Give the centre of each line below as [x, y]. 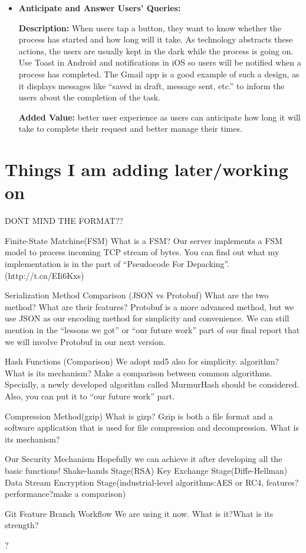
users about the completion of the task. [90, 97]
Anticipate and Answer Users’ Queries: [100, 8]
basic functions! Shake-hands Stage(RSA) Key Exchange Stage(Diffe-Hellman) [146, 470]
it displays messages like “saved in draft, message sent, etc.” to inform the [152, 85]
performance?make [39, 494]
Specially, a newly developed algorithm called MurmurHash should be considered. [152, 384]
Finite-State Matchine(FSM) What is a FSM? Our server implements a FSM [144, 240]
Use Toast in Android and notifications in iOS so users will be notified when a [160, 62]
